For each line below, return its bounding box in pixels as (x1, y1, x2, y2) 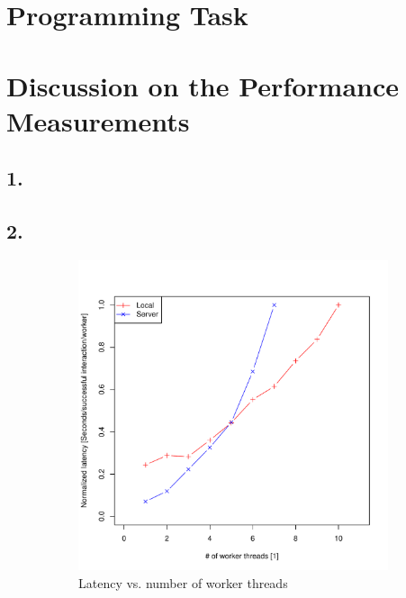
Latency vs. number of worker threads (78, 573, 288, 592)
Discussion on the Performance (6, 67, 399, 104)
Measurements (6, 102, 190, 139)
